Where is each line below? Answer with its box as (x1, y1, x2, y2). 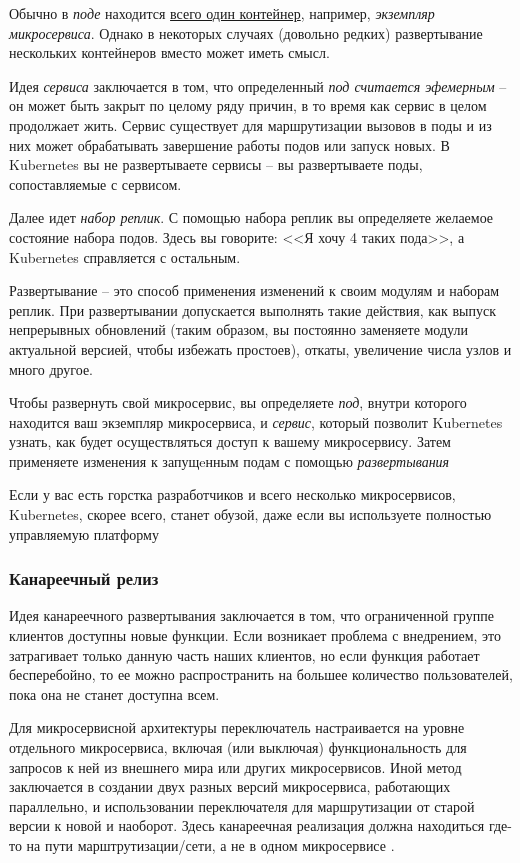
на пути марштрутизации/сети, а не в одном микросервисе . (26, 835, 395, 855)
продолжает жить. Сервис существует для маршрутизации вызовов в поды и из (9, 114, 492, 135)
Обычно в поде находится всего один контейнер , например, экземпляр (9, 3, 435, 23)
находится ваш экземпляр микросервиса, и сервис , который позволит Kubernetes (9, 411, 503, 432)
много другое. (9, 358, 94, 379)
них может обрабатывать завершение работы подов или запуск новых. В (9, 134, 450, 155)
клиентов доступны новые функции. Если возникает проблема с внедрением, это (9, 625, 502, 646)
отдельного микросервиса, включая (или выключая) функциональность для (9, 737, 467, 758)
